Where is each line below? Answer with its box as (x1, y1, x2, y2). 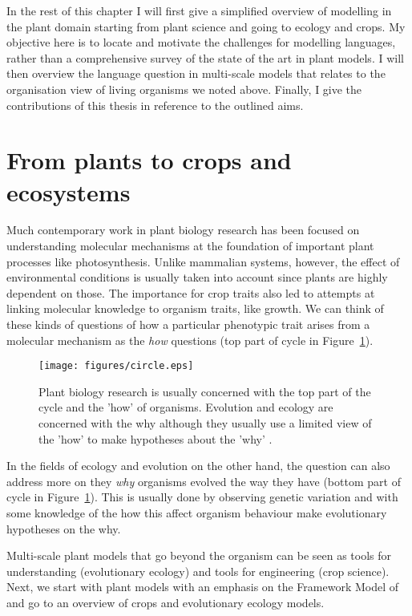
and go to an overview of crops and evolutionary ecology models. (6, 594, 325, 610)
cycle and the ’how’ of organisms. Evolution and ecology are (38, 399, 333, 415)
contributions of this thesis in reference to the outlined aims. (6, 96, 304, 113)
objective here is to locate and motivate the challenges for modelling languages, (6, 34, 396, 51)
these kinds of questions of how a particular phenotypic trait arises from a (6, 316, 370, 333)
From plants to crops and (6, 144, 292, 176)
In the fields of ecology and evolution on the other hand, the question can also (6, 457, 390, 474)
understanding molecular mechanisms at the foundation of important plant (6, 237, 374, 254)
